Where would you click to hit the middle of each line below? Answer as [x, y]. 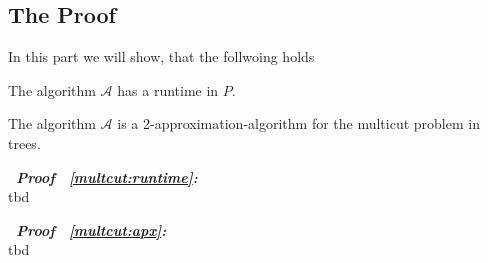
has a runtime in [168, 89]
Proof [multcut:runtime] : [107, 176]
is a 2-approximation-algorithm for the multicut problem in [298, 123]
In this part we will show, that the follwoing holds [161, 56]
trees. [24, 142]
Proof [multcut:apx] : [91, 229]
